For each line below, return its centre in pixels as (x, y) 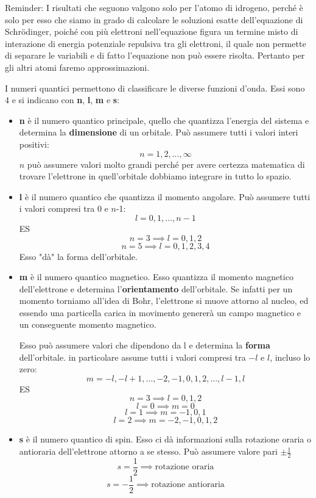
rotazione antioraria (188, 485)
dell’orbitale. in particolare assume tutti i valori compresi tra (132, 357)
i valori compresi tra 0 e (64, 208)
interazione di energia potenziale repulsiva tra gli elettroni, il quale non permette (156, 43)
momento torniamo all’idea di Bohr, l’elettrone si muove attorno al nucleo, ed (164, 301)
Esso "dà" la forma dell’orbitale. (78, 256)
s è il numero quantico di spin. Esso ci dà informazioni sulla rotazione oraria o (165, 439)
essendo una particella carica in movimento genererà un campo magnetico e (160, 312)
